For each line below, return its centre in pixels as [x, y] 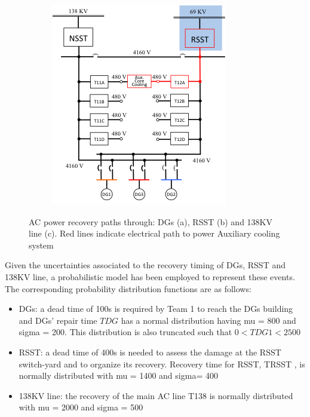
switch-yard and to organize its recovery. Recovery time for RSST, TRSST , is [162, 364]
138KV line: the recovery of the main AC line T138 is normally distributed [156, 395]
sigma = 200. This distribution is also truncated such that [125, 332]
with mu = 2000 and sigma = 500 [81, 407]
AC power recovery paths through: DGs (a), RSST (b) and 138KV [151, 221]
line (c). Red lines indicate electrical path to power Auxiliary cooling [154, 233]
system [41, 245]
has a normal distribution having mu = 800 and [208, 320]
